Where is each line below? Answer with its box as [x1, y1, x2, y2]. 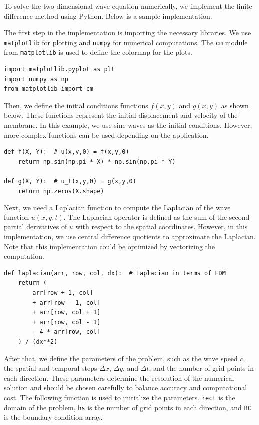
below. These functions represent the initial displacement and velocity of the [4, 110, 238, 120]
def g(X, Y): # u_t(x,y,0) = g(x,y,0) [4, 178, 136, 185]
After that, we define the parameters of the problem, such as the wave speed [4, 353, 238, 363]
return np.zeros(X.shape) [18, 187, 104, 195]
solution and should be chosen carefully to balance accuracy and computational [4, 382, 247, 393]
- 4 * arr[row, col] [32, 328, 101, 336]
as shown [221, 100, 249, 110]
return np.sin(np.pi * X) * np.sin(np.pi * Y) [18, 158, 176, 165]
